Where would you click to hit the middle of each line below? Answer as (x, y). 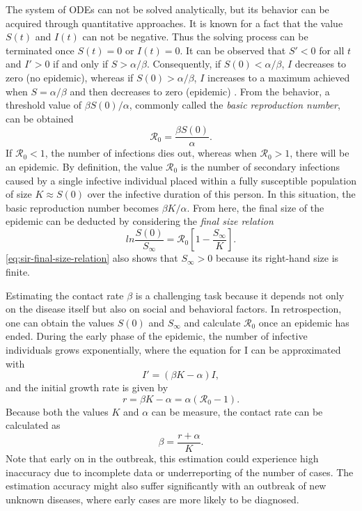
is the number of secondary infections (260, 166)
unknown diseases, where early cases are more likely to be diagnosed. (152, 499)
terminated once (40, 50)
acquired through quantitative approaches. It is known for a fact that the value (174, 23)
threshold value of (44, 105)
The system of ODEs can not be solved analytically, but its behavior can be (167, 9)
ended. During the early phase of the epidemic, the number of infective (157, 336)
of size (19, 194)
